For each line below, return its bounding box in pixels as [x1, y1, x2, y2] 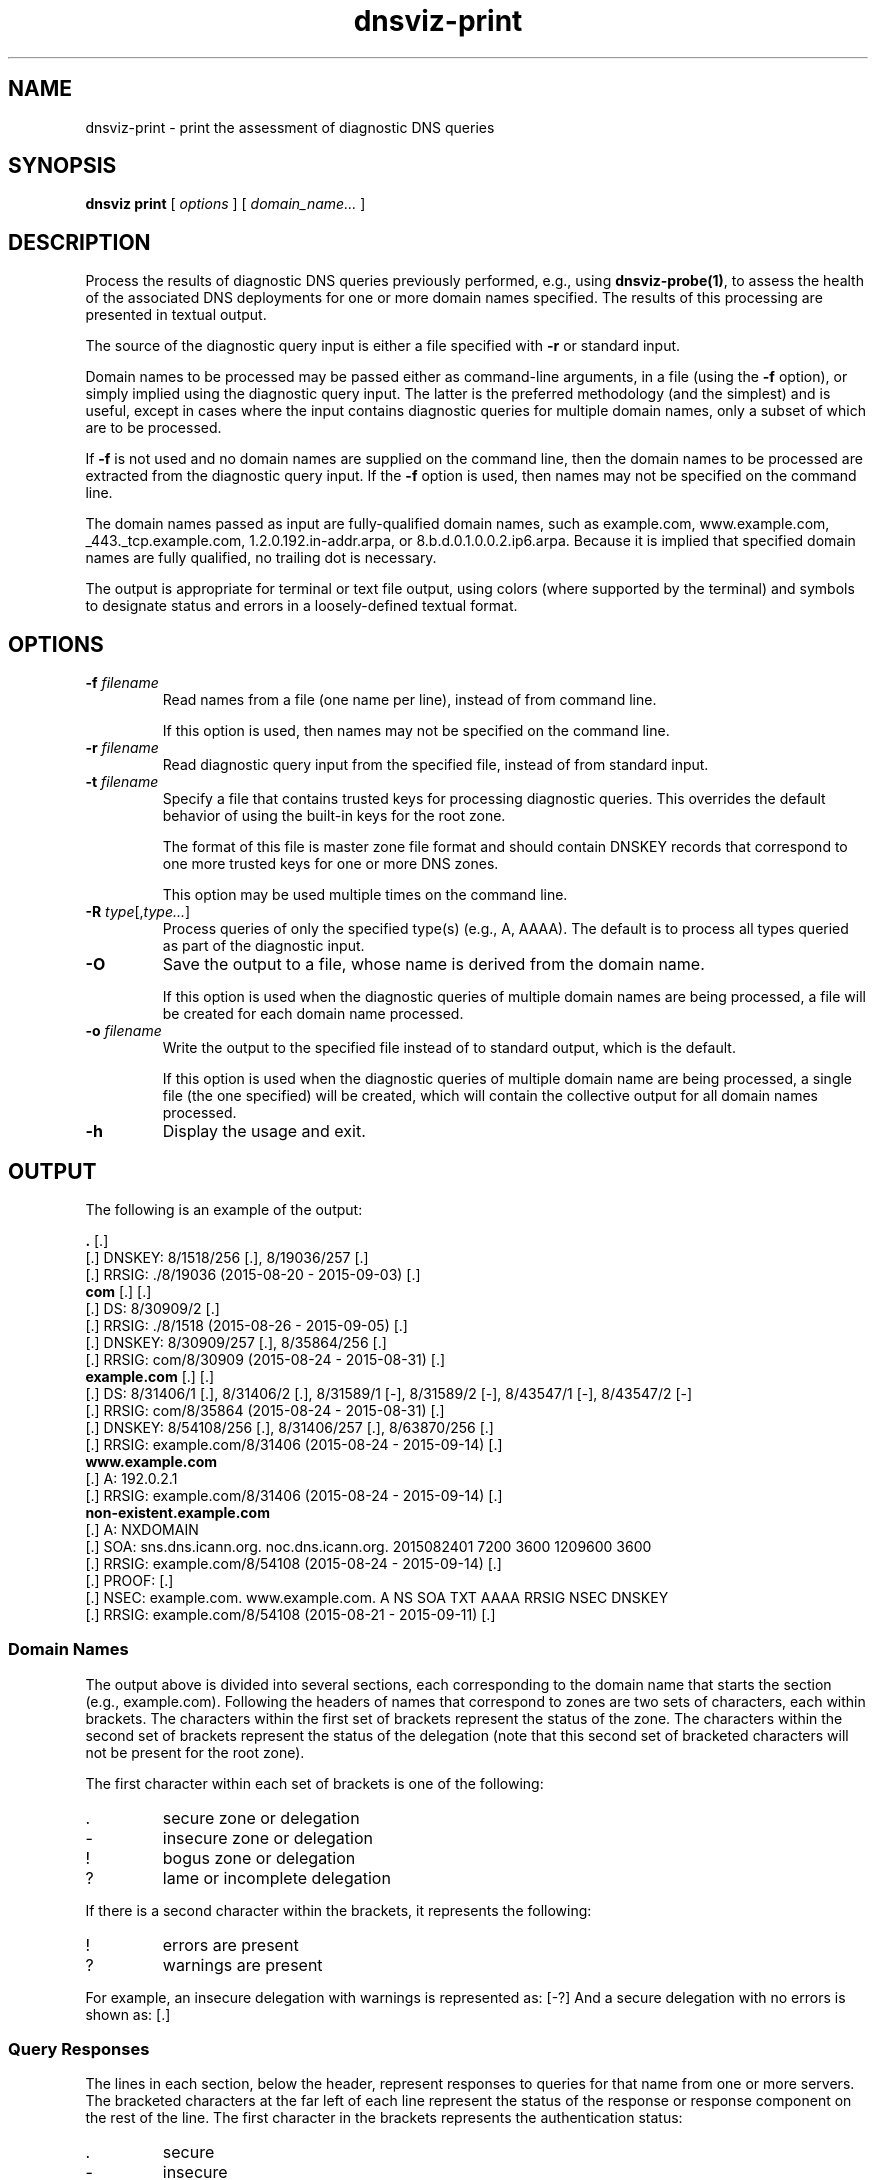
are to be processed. [85, 419, 222, 437]
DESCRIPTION [8, 229, 151, 255]
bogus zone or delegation [162, 1847, 356, 1868]
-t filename [85, 773, 159, 791]
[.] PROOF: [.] [85, 1571, 174, 1589]
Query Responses [8, 2039, 150, 2060]
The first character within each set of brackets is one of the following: [85, 1774, 544, 1792]
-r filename [85, 739, 159, 757]
